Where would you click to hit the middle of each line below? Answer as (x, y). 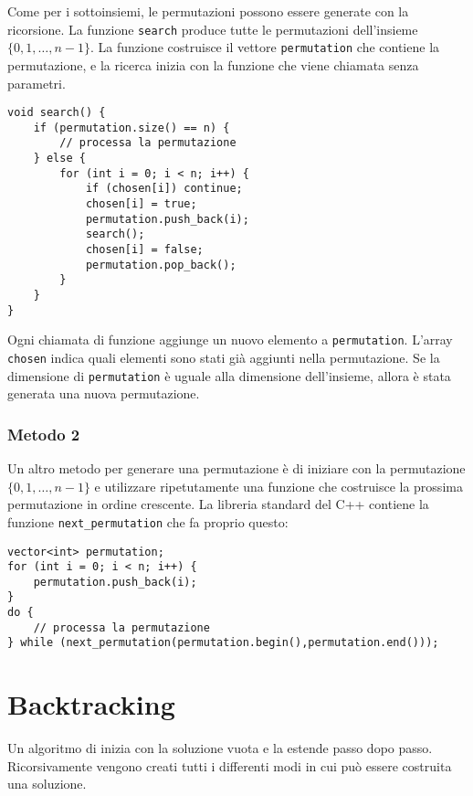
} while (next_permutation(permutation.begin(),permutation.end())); (223, 643)
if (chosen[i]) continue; (164, 189)
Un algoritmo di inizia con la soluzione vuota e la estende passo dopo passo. (220, 748)
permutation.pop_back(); (161, 265)
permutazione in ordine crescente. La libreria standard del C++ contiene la (218, 504)
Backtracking (91, 704)
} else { (59, 159)
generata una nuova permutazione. (104, 393)
